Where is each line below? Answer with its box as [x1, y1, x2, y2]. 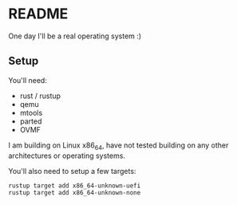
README [8, 5, 69, 23]
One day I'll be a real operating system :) [8, 31, 142, 41]
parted [19, 116, 42, 126]
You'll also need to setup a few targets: [8, 166, 136, 175]
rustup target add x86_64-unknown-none [8, 189, 141, 197]
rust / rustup [19, 91, 61, 101]
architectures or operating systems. [8, 151, 126, 160]
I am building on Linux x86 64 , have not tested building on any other [8, 140, 229, 152]
